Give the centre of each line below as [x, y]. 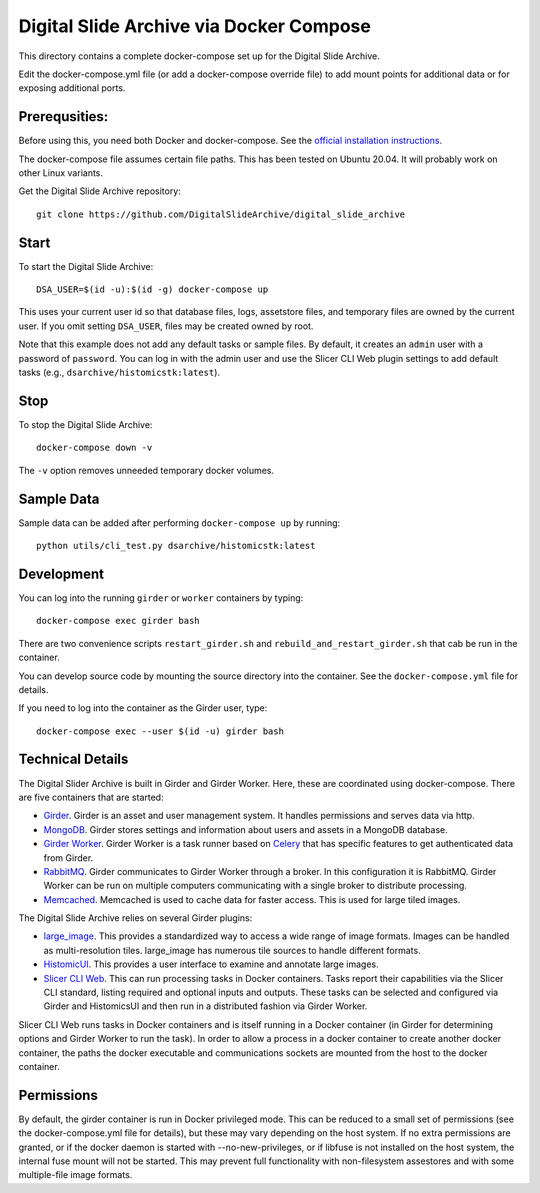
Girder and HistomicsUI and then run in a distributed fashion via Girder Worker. [205, 1006]
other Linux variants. [61, 173]
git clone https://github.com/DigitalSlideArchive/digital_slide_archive [221, 214]
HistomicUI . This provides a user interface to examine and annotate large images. [211, 964]
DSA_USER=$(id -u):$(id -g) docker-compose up [152, 289]
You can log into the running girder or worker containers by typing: [161, 597]
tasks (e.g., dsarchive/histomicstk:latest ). [119, 372]
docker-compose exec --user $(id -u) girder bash [160, 731]
